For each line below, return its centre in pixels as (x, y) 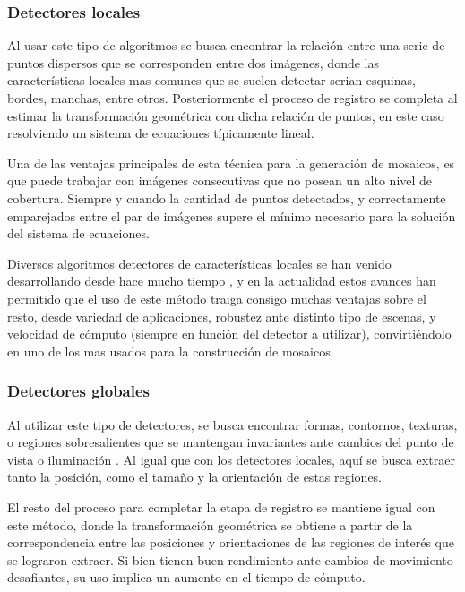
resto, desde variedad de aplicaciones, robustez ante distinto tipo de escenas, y (222, 316)
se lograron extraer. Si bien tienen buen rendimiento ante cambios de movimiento (230, 559)
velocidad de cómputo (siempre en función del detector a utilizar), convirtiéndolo (229, 334)
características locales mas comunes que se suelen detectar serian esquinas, (211, 80)
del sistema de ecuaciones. (78, 233)
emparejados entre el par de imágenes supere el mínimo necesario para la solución (232, 215)
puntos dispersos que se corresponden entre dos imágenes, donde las (193, 62)
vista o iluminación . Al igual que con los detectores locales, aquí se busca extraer (231, 459)
